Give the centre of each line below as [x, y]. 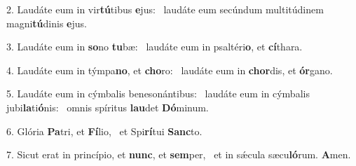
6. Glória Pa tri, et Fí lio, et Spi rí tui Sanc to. [104, 131]
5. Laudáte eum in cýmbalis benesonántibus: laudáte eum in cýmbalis [158, 94]
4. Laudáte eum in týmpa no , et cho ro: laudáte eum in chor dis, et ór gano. [170, 70]
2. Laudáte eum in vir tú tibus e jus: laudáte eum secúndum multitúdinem [165, 9]
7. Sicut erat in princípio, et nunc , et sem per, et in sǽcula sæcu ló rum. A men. [179, 154]
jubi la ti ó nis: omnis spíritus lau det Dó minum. [108, 107]
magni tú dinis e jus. [47, 23]
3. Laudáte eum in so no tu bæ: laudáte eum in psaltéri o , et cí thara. [155, 47]
